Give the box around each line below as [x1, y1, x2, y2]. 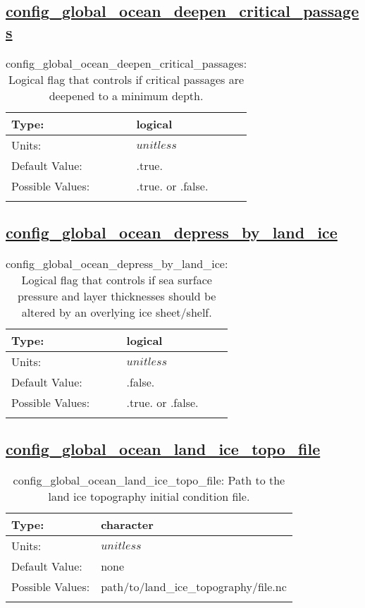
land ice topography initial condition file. [48, 488, 250, 504]
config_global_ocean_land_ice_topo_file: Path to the [13, 472, 285, 488]
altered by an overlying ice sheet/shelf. [21, 303, 212, 320]
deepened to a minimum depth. [49, 87, 204, 104]
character [101, 516, 154, 533]
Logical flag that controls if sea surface [21, 271, 212, 288]
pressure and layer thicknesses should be [17, 287, 216, 304]
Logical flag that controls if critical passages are [8, 71, 245, 87]
